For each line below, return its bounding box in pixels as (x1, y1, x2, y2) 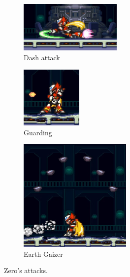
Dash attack (24, 52, 60, 63)
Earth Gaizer (24, 248, 63, 259)
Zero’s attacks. (4, 265, 48, 276)
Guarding (24, 127, 52, 137)
